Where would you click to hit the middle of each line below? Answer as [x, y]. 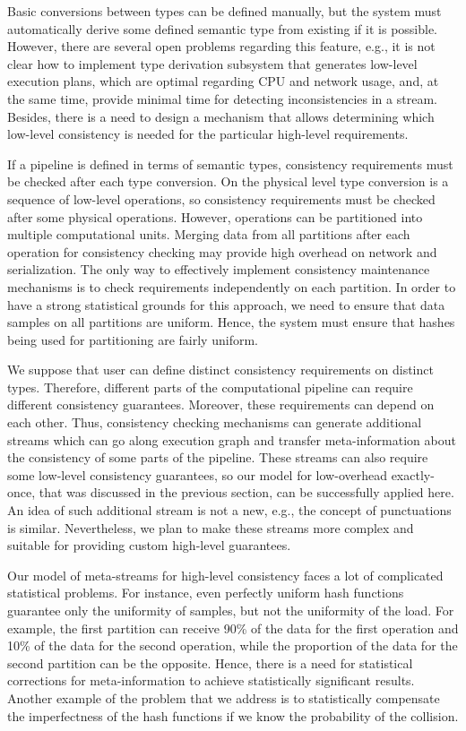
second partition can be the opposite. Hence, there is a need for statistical [210, 662]
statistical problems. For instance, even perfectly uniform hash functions [206, 593]
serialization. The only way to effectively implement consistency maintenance [219, 269]
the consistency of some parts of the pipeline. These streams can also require [218, 457]
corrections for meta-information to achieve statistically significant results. [211, 680]
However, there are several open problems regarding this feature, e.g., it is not [221, 46]
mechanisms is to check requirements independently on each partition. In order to [232, 286]
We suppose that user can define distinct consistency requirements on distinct [220, 370]
